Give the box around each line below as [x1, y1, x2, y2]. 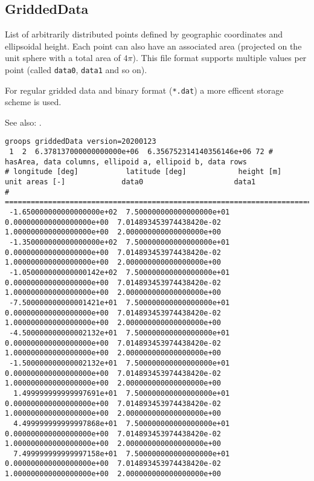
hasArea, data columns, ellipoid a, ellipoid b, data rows [5, 157, 247, 166]
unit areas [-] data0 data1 [5, 178, 256, 187]
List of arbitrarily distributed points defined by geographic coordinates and [5, 28, 283, 40]
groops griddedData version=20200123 [5, 137, 156, 146]
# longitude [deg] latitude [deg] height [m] [5, 167, 282, 176]
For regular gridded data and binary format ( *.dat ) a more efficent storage [5, 83, 284, 96]
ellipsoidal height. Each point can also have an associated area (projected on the [5, 39, 302, 52]
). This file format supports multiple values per [132, 51, 307, 64]
